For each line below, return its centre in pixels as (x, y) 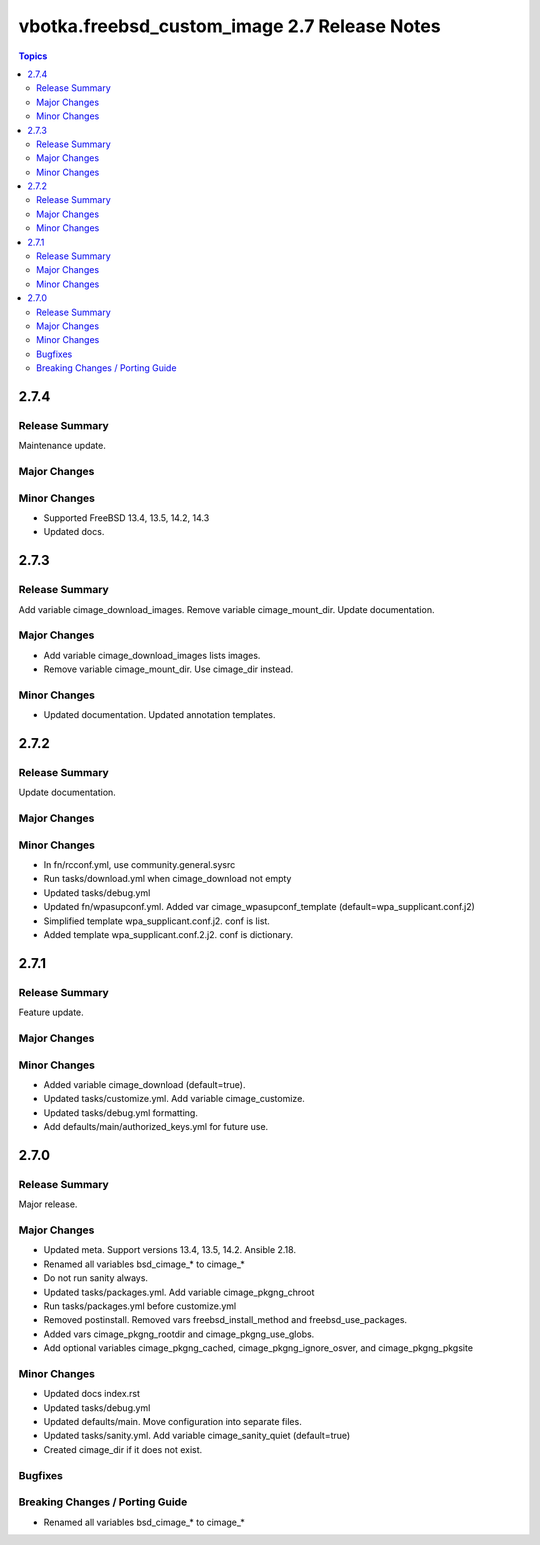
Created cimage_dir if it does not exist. (123, 1449)
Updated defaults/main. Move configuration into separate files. (172, 1422)
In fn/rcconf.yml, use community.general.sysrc (139, 865)
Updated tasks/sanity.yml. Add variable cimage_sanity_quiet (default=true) (197, 1436)
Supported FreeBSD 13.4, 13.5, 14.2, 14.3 (126, 518)
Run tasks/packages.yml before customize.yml (140, 1306)
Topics (33, 56)
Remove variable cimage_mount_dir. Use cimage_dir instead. (168, 669)
